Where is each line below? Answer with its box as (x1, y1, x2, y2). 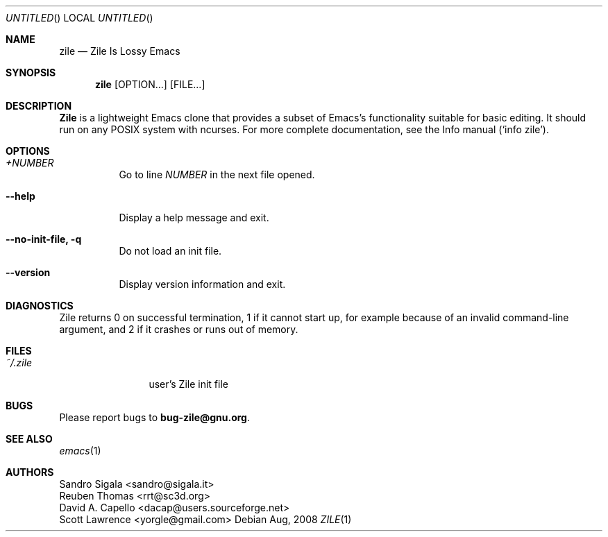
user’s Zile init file (149, 378, 228, 390)
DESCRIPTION (6, 100, 72, 112)
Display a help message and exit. (119, 212, 269, 223)
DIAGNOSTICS (6, 300, 74, 312)
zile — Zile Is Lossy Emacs (59, 45, 180, 57)
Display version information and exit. (119, 278, 286, 290)
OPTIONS (6, 145, 50, 157)
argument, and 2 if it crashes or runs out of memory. (59, 323, 298, 335)
